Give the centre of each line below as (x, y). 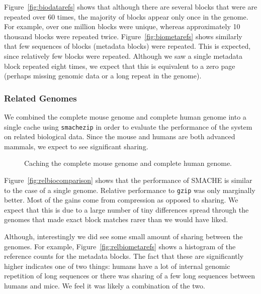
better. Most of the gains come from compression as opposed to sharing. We (121, 200)
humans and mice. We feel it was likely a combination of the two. (105, 285)
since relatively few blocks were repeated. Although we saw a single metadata (123, 56)
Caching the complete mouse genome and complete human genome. (128, 163)
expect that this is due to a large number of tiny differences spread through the (126, 209)
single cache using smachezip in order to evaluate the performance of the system (128, 126)
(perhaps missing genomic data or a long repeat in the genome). (103, 76)
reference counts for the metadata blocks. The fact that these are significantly (124, 256)
